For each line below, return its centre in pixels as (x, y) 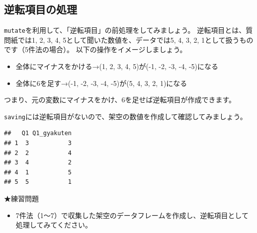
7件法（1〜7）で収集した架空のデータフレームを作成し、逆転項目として (132, 215)
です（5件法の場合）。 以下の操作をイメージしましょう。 (95, 49)
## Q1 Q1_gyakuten (38, 133)
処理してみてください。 (54, 225)
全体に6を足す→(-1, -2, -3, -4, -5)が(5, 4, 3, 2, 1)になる (101, 83)
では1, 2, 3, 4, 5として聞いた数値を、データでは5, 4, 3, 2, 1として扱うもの (135, 39)
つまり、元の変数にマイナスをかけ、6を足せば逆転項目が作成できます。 (120, 100)
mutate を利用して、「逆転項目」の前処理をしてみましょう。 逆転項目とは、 (125, 30)
